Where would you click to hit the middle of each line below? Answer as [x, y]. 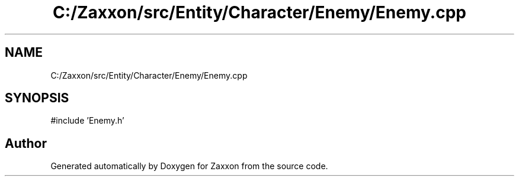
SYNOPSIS [37, 98]
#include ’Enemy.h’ [87, 121]
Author [26, 143]
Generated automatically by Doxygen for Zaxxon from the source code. [189, 166]
